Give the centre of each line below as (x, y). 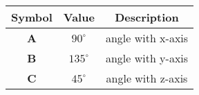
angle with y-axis (147, 58)
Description (147, 17)
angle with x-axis (147, 38)
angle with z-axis (147, 78)
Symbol (32, 17)
